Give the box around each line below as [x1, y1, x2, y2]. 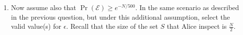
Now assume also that [11, 2, 76, 12]
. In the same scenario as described [135, 2, 239, 12]
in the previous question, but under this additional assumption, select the [11, 12, 230, 22]
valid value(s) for [11, 21, 61, 31]
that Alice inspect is [167, 21, 227, 31]
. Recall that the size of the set [66, 21, 158, 31]
